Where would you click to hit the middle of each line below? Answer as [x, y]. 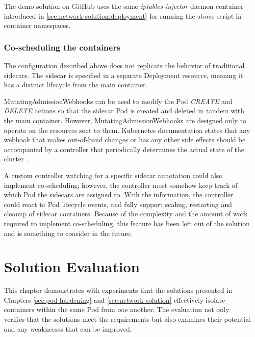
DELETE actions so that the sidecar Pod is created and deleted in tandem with [124, 111]
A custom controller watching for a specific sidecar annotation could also [113, 175]
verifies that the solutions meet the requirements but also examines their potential [127, 319]
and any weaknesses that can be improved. [68, 328]
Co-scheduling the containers [62, 47]
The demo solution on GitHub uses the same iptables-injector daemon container [124, 6]
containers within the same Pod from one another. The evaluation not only [117, 309]
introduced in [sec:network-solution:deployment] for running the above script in [123, 15]
